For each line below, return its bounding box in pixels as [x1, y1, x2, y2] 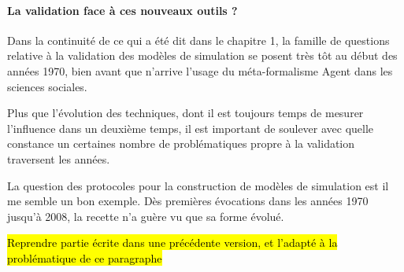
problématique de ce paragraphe [7, 249, 162, 266]
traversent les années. [7, 150, 110, 167]
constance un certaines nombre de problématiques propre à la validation [7, 135, 355, 152]
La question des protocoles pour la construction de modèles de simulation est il [7, 177, 389, 193]
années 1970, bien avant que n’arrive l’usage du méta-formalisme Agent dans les [7, 62, 393, 79]
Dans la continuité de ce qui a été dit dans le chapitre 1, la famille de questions [7, 31, 390, 48]
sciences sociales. [7, 78, 87, 94]
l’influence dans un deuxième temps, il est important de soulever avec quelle [7, 119, 374, 136]
